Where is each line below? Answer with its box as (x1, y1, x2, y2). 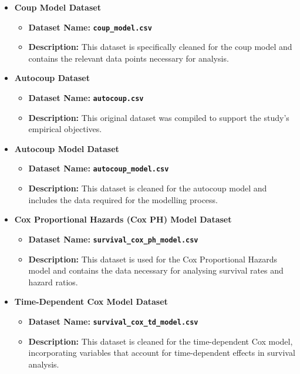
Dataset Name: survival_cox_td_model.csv (28, 315, 198, 327)
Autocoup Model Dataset (14, 142, 119, 154)
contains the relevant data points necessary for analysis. (28, 52, 229, 64)
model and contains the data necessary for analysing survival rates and (28, 264, 284, 277)
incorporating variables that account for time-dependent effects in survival (28, 346, 295, 359)
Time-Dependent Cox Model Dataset (14, 295, 168, 308)
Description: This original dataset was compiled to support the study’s (28, 111, 289, 123)
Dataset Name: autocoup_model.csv (28, 162, 169, 174)
